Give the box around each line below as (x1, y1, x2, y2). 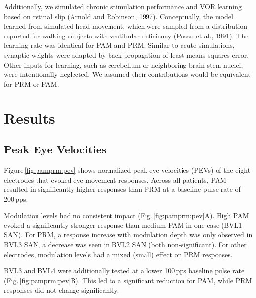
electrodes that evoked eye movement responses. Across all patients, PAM (4, 174, 227, 185)
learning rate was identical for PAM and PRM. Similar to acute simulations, (4, 40, 235, 50)
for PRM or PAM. (4, 78, 59, 89)
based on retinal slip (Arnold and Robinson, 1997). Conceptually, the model (4, 11, 233, 21)
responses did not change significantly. (4, 285, 119, 295)
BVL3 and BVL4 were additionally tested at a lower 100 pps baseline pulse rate (4, 265, 245, 276)
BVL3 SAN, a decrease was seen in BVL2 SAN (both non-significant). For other (4, 239, 247, 250)
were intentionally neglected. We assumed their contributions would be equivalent (4, 69, 251, 79)
